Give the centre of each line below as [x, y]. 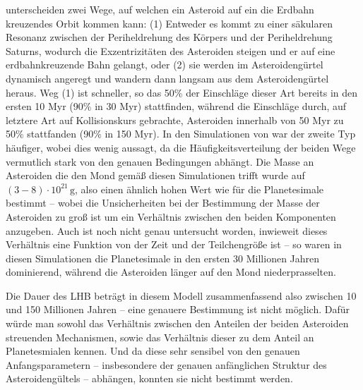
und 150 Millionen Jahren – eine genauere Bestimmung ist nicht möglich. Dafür [178, 309]
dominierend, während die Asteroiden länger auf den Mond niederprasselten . [171, 272]
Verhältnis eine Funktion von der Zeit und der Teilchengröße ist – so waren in [174, 244]
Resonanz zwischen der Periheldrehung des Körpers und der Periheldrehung [169, 37]
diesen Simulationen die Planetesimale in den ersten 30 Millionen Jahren [163, 258]
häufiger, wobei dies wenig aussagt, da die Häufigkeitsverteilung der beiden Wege [181, 147]
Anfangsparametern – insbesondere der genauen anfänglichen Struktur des [166, 364]
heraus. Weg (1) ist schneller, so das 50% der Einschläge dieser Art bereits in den [182, 92]
